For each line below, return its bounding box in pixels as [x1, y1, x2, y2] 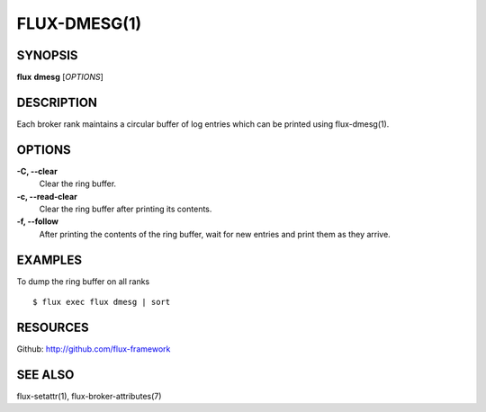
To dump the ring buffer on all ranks [16, 275, 150, 287]
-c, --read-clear [16, 191, 78, 202]
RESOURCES [16, 319, 89, 335]
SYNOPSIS [16, 48, 78, 63]
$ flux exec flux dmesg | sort [32, 297, 171, 308]
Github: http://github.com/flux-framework [16, 344, 171, 354]
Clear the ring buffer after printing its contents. [39, 203, 212, 215]
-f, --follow [16, 216, 58, 227]
